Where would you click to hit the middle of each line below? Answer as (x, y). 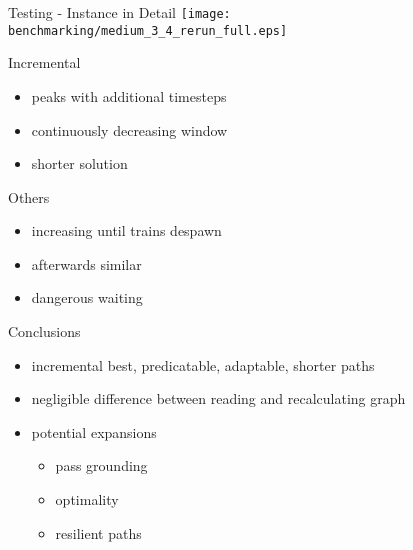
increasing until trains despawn (126, 230)
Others (29, 196)
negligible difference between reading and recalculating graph (218, 398)
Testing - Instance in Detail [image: (119, 12)
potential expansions (94, 431)
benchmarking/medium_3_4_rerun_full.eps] (148, 30)
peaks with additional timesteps (129, 95)
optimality (87, 499)
